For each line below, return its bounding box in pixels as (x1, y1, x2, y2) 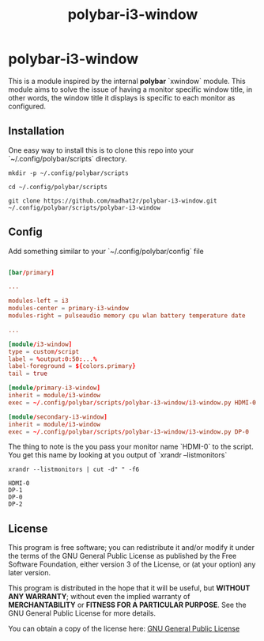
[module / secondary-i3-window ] (8, 413, 108, 421)
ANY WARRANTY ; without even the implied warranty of (8, 592, 190, 601)
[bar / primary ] (8, 268, 55, 276)
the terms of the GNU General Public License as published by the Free (8, 552, 237, 561)
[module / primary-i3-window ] (8, 384, 101, 393)
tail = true (8, 370, 47, 377)
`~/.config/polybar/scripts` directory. (8, 154, 127, 163)
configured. (8, 101, 46, 111)
